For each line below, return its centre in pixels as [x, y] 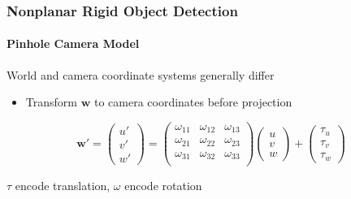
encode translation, [63, 186]
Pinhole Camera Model [73, 43]
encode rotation [163, 186]
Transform [51, 102]
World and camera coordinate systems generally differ [141, 74]
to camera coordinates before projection [193, 102]
